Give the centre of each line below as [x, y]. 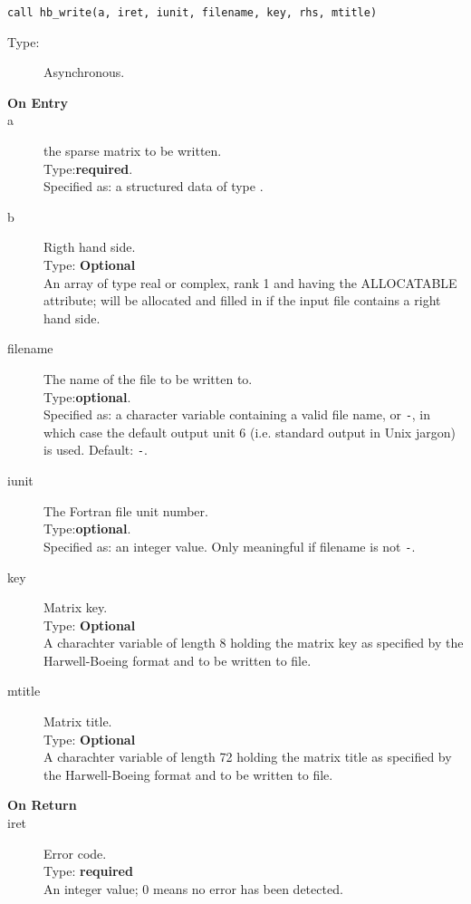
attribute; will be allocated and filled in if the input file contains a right [242, 300]
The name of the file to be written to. [148, 378]
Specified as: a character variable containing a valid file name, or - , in [237, 414]
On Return [42, 805]
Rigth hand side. [90, 247]
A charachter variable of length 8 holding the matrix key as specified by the [254, 643]
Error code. [75, 853]
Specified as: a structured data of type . [154, 186]
